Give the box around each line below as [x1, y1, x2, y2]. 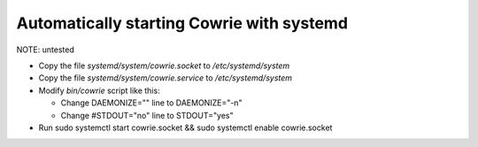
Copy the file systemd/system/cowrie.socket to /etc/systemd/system [38, 60, 290, 71]
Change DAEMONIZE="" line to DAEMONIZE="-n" [60, 97, 243, 108]
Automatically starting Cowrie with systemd [16, 13, 349, 33]
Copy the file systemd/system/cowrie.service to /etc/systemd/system [38, 73, 292, 83]
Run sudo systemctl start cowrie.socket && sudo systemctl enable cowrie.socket [38, 122, 333, 133]
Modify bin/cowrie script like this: [38, 85, 160, 96]
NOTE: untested [16, 44, 74, 55]
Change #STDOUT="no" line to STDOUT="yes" [60, 110, 234, 120]
